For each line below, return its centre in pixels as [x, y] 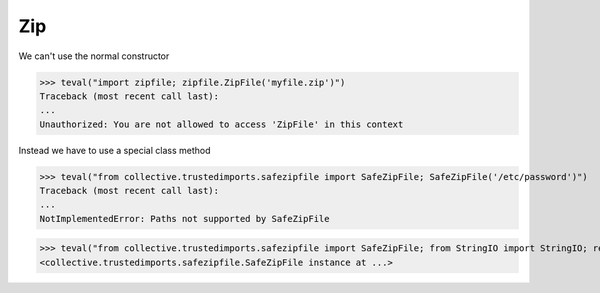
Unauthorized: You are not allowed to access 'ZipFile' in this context [221, 124]
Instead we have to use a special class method [114, 150]
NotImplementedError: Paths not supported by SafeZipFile [184, 218]
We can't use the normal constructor [94, 56]
